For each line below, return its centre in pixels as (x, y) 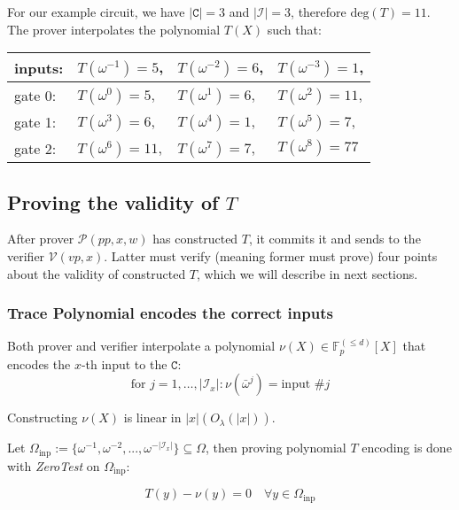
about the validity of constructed (97, 273)
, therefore (319, 12)
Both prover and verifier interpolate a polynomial (141, 346)
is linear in (152, 417)
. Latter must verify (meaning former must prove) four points (271, 255)
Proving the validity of (113, 201)
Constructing (43, 417)
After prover (41, 239)
